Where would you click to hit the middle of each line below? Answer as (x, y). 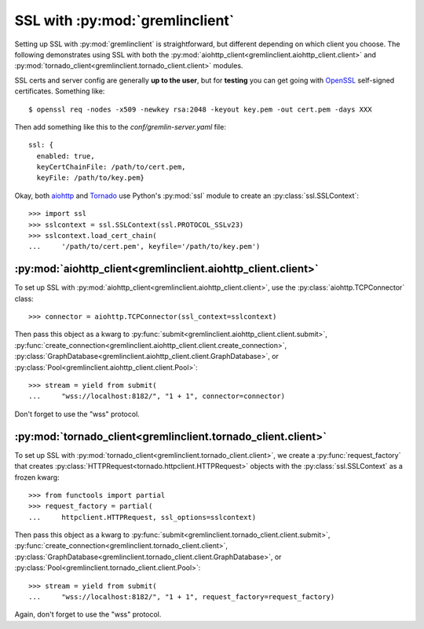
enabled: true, (66, 156)
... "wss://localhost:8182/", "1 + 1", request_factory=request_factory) (182, 597)
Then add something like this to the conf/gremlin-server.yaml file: (121, 126)
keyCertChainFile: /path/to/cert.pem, (111, 167)
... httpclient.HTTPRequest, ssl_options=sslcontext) (143, 517)
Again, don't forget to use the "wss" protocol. (88, 614)
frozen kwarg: (37, 477)
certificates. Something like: (60, 91)
